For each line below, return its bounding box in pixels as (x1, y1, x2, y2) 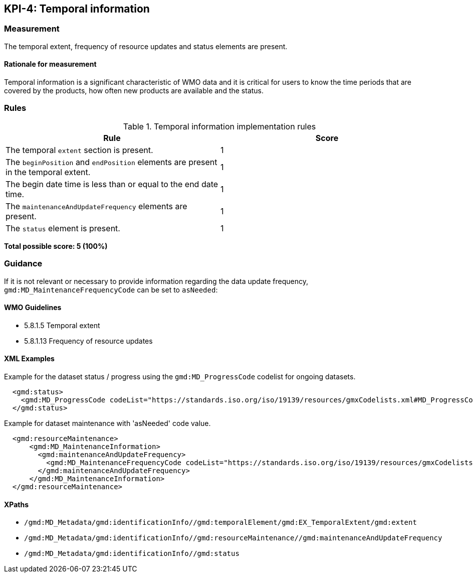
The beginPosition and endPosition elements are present (6, 157, 217, 167)
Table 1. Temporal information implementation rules (123, 121, 316, 131)
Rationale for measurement (4, 60, 97, 69)
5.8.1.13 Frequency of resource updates (24, 336, 153, 345)
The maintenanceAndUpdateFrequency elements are (6, 201, 187, 211)
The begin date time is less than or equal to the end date (6, 179, 218, 189)
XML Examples (4, 354, 55, 363)
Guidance (4, 258, 43, 269)
